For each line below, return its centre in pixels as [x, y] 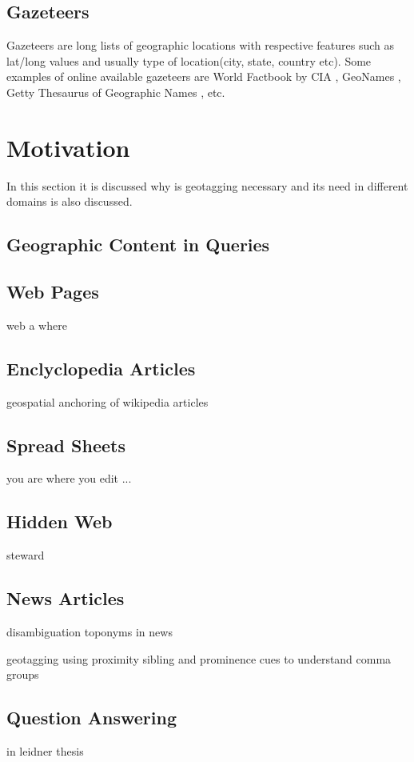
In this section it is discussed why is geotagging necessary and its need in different [207, 185]
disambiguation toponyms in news [90, 632]
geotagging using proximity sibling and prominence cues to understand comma [199, 658]
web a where [37, 325]
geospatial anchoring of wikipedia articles [107, 401]
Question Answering [92, 718]
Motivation [68, 147]
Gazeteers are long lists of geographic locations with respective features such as [201, 45]
